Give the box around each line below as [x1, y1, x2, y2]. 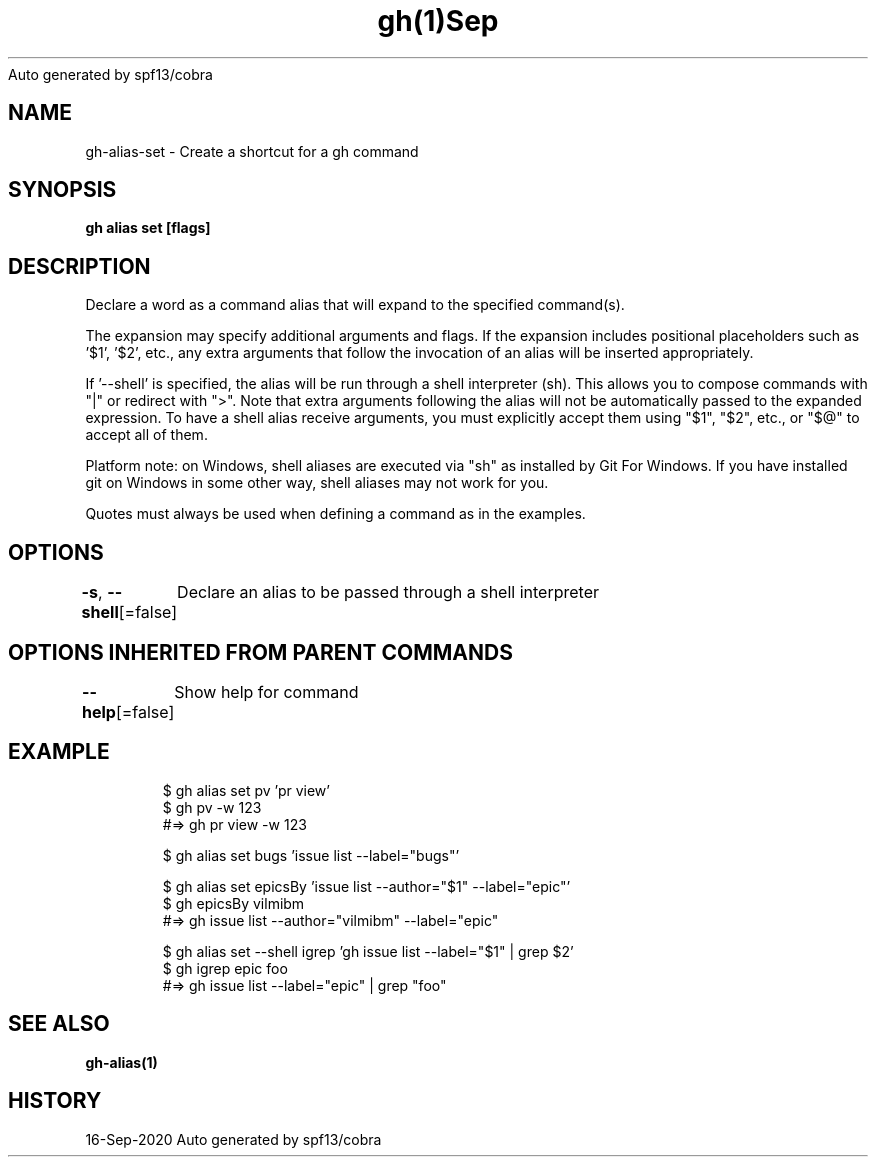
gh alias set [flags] [85, 219, 211, 237]
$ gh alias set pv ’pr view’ [162, 781, 330, 799]
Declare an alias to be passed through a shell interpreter [177, 582, 599, 603]
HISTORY [8, 1088, 102, 1114]
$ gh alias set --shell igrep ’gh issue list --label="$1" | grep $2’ [162, 942, 574, 960]
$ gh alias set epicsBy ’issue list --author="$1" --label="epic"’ [162, 877, 571, 895]
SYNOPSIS [8, 177, 117, 203]
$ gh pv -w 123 [162, 798, 262, 816]
